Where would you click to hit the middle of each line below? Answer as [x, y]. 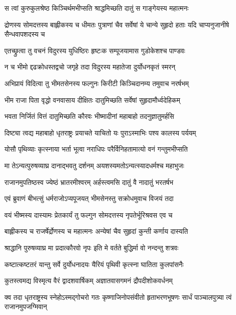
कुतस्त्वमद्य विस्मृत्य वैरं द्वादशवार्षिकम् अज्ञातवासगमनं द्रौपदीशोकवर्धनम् [89, 281]
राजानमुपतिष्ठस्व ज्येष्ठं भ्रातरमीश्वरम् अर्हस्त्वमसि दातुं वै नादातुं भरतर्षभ [89, 182]
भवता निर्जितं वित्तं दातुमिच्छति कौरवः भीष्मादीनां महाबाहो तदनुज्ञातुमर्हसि [89, 116]
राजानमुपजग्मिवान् [26, 306]
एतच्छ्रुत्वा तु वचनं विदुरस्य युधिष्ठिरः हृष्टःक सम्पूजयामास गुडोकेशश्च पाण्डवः [95, 50]
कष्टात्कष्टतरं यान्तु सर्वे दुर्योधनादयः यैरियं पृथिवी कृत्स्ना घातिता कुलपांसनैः [94, 264]
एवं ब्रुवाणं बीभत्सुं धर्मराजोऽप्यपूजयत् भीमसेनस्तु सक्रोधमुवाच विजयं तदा [89, 198]
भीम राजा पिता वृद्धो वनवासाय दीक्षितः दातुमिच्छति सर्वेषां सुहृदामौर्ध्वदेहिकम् [92, 100]
